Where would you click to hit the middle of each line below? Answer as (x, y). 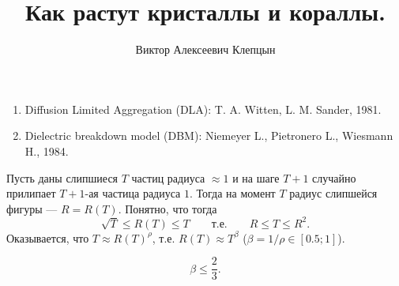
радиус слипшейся (333, 193)
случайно (334, 177)
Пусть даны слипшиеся (62, 177)
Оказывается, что (48, 237)
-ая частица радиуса (133, 193)
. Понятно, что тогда (168, 208)
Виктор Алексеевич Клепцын (205, 49)
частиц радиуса (168, 177)
